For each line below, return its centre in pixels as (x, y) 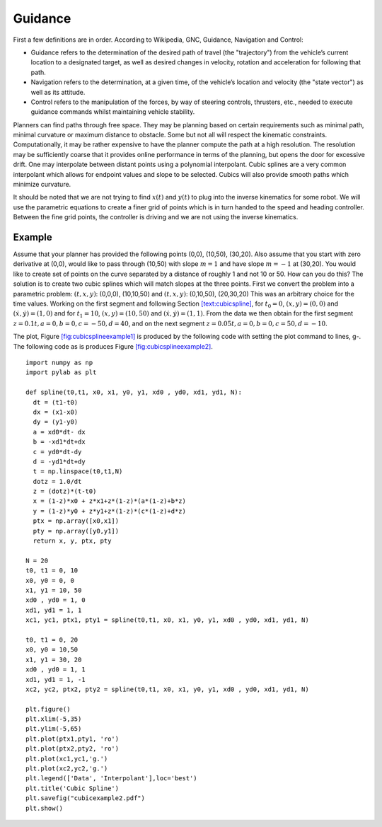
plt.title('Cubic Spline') (73, 788)
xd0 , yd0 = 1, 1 (56, 670)
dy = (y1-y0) (56, 422)
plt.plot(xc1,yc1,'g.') (67, 758)
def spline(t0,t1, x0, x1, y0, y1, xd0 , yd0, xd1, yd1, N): (134, 392)
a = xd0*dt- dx (59, 432)
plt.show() (45, 808)
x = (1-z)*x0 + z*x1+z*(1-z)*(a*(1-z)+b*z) (110, 501)
